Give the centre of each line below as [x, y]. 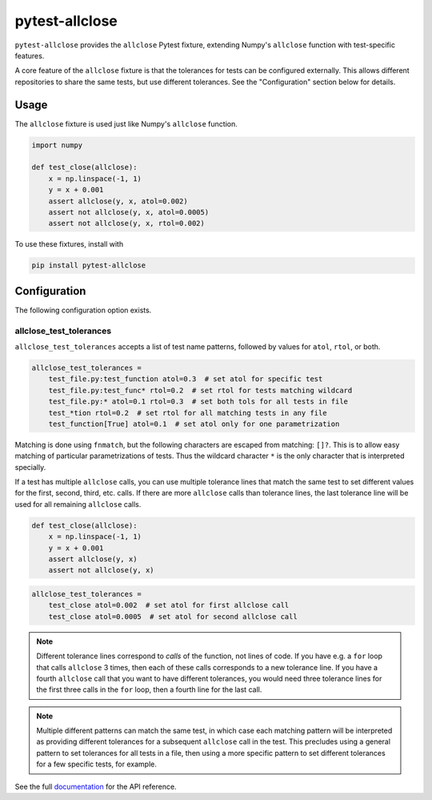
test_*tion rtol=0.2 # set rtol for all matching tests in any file [188, 413]
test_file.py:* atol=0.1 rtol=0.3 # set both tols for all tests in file [198, 402]
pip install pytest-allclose [89, 265]
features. [30, 55]
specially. [30, 467]
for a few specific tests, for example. [97, 764]
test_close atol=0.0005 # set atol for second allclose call [173, 616]
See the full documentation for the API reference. [96, 786]
